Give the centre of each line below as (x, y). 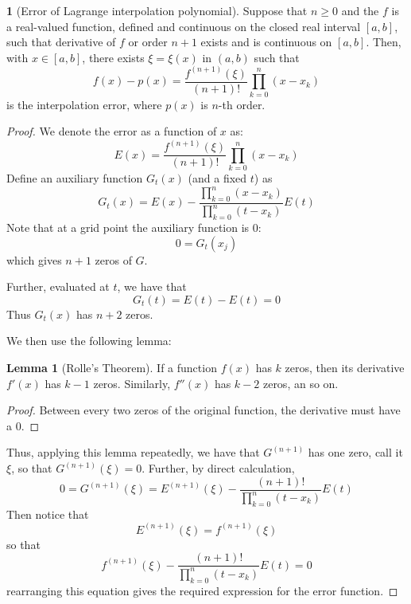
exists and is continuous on (266, 42)
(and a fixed (217, 178)
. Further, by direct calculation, (218, 468)
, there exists (113, 57)
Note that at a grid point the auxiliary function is (128, 227)
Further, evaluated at (58, 286)
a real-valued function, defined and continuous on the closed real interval (184, 26)
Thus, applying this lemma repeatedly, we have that (133, 452)
